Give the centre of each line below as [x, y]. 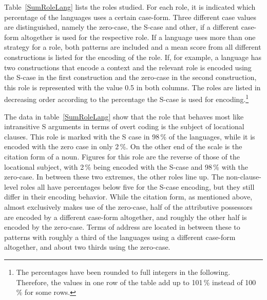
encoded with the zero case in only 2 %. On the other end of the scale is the [123, 146]
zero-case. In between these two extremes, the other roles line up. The [114, 177]
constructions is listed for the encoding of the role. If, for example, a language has [133, 57]
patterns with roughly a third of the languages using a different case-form [120, 237]
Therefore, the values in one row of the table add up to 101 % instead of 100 [136, 282]
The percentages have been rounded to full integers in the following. [123, 272]
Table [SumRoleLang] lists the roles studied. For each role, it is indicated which [130, 7]
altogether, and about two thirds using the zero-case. [87, 247]
